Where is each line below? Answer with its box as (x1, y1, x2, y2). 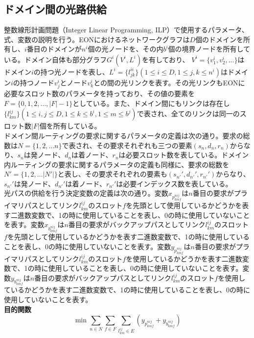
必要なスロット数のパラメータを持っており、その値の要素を (4, 88, 195, 99)
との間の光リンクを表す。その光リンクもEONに (93, 77, 245, 87)
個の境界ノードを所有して (168, 44, 251, 54)
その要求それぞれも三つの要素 (96, 140, 192, 150)
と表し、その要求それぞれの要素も (57, 169, 167, 179)
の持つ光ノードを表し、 (33, 66, 109, 77)
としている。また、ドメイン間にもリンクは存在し (72, 98, 230, 108)
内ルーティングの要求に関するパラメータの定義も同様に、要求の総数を (4, 159, 230, 169)
